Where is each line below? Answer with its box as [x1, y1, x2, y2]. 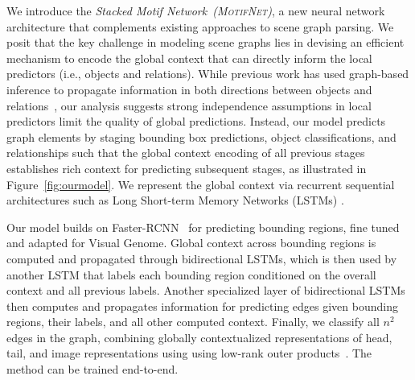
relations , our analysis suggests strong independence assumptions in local [6, 97, 372, 114]
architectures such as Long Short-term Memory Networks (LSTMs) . [6, 192, 344, 209]
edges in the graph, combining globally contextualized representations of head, [6, 328, 392, 345]
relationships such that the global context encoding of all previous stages [6, 144, 365, 161]
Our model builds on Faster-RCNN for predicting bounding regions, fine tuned [6, 218, 400, 235]
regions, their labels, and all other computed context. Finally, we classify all [6, 313, 380, 330]
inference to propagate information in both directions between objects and [6, 81, 372, 97]
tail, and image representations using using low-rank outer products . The [6, 345, 372, 361]
